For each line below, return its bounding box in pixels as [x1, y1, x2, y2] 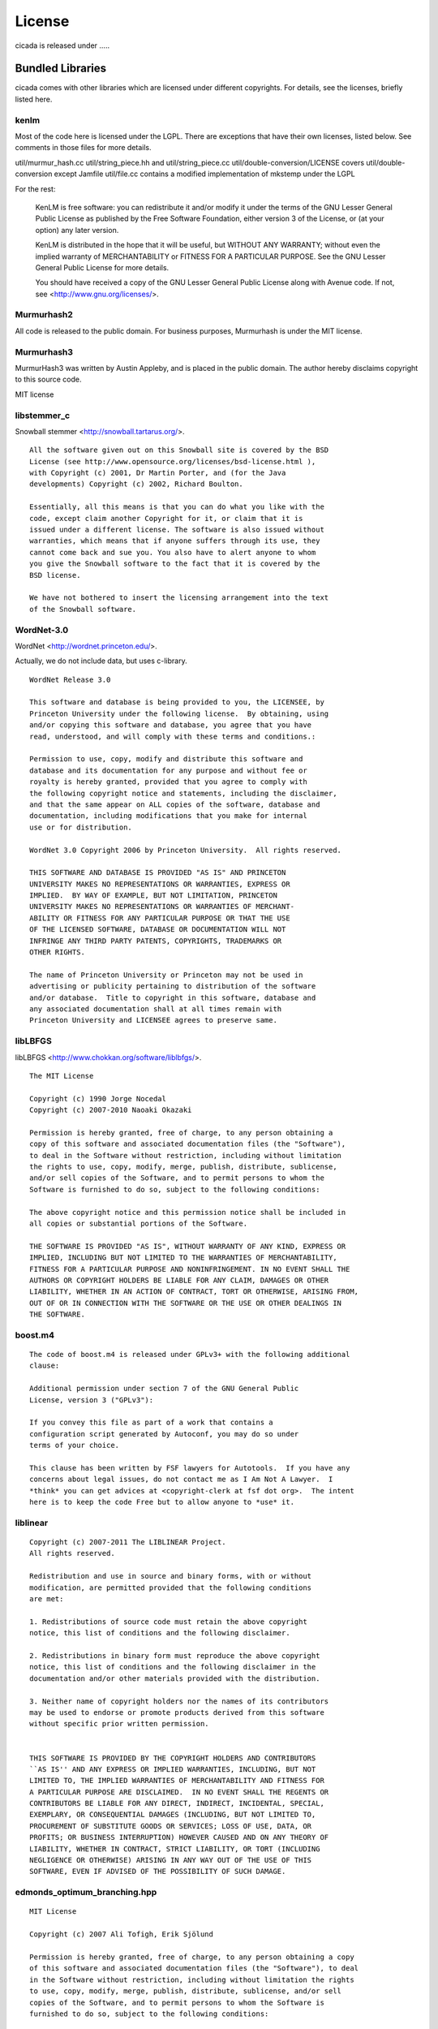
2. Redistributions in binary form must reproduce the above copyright [29, 1652, 320, 1660]
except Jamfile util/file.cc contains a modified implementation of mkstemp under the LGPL [54, 169, 356, 179]
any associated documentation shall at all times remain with [29, 1004, 282, 1014]
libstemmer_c [15, 410, 71, 421]
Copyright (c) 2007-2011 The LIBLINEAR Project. [29, 1538, 226, 1547]
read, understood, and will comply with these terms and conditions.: [29, 731, 316, 741]
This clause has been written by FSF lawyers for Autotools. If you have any [29, 1463, 350, 1472]
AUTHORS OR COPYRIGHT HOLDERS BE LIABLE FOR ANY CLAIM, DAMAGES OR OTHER [29, 1275, 329, 1285]
